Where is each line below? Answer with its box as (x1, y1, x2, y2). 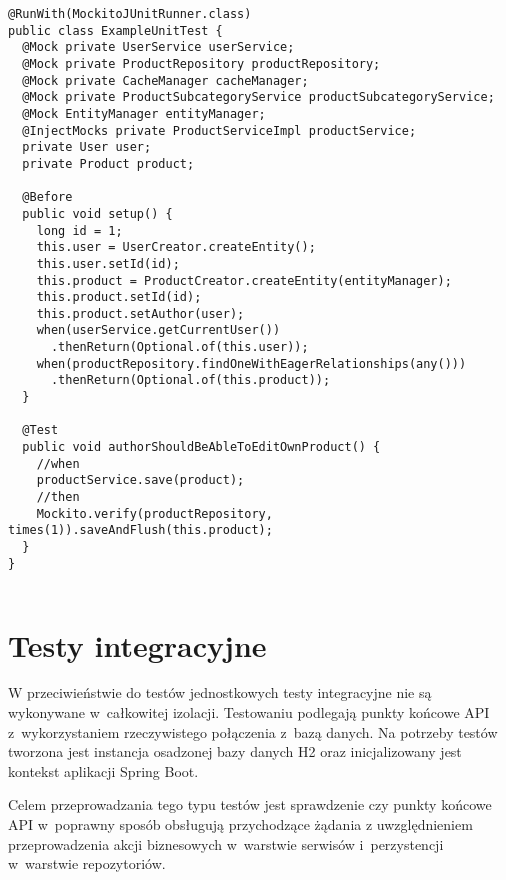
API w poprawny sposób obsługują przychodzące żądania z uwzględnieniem (8, 814, 473, 834)
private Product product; (22, 156, 195, 171)
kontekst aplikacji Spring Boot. (8, 760, 199, 781)
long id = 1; (36, 223, 123, 238)
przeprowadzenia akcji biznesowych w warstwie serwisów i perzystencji (8, 833, 444, 854)
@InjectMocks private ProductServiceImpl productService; (22, 123, 417, 138)
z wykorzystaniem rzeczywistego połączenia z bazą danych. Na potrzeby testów (8, 721, 498, 742)
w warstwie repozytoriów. (8, 853, 166, 874)
